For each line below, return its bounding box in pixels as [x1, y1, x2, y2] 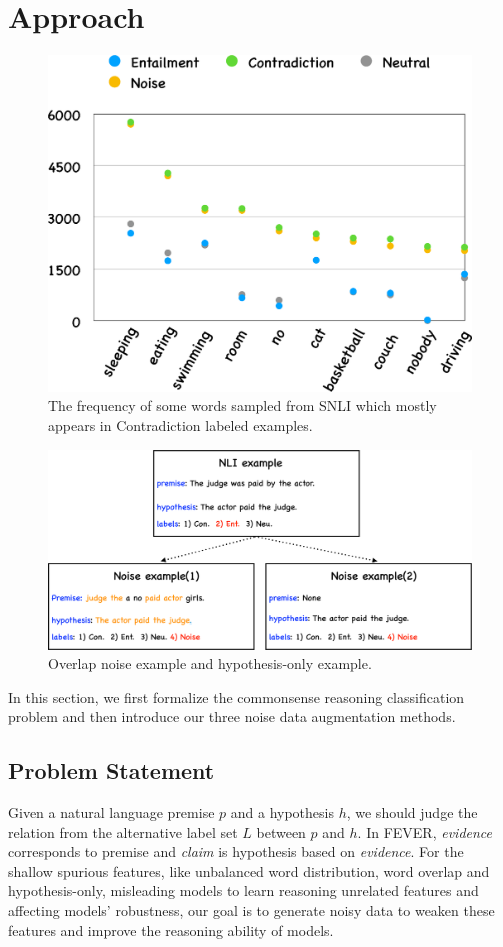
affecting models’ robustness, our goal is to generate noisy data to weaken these [8, 900, 495, 921]
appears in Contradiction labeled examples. [48, 414, 313, 435]
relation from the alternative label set [8, 821, 238, 842]
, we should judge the [346, 802, 478, 823]
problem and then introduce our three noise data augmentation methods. [8, 706, 456, 727]
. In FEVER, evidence [357, 821, 493, 842]
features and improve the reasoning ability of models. [8, 919, 334, 940]
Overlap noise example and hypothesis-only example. [48, 653, 372, 674]
